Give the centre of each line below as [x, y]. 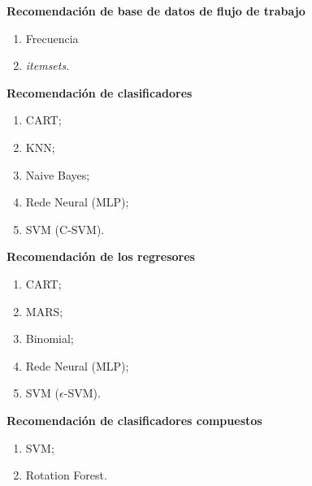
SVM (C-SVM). [65, 229]
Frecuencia [52, 38]
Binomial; [50, 338]
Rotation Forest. [66, 475]
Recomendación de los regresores [101, 256]
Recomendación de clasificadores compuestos [134, 420]
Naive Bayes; [58, 174]
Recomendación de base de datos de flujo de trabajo [156, 11]
